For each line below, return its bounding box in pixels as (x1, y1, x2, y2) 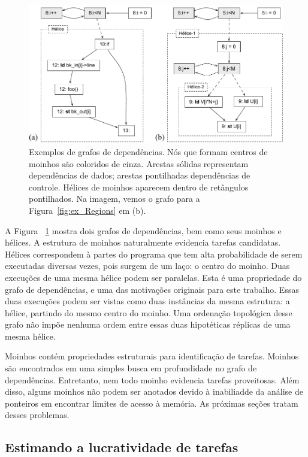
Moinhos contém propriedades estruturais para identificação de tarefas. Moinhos (5, 350, 299, 362)
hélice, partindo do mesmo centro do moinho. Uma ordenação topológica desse (5, 306, 292, 319)
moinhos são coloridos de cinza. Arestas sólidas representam (29, 157, 249, 170)
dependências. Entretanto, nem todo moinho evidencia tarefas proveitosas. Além (5, 373, 300, 386)
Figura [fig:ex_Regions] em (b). (29, 204, 146, 216)
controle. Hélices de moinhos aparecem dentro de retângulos (29, 180, 249, 193)
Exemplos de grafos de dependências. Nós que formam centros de (29, 145, 268, 158)
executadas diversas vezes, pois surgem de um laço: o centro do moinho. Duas (5, 259, 290, 272)
